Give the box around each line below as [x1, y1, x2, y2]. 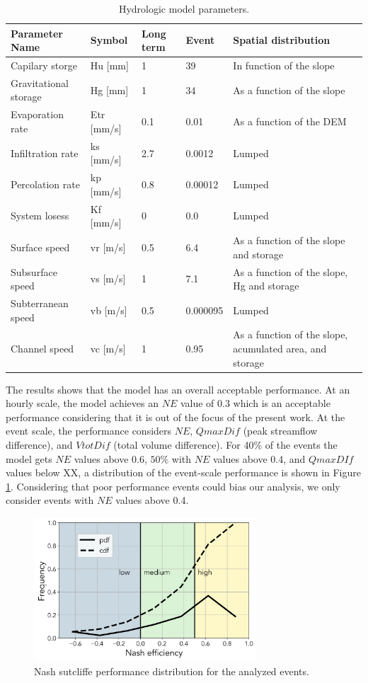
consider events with [6, 493, 94, 507]
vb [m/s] [90, 302, 127, 317]
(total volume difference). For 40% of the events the [113, 437, 338, 452]
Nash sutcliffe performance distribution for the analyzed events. [34, 663, 309, 678]
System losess [11, 208, 69, 223]
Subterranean [11, 295, 69, 310]
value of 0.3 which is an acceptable [180, 396, 330, 411]
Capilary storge [11, 58, 77, 73]
